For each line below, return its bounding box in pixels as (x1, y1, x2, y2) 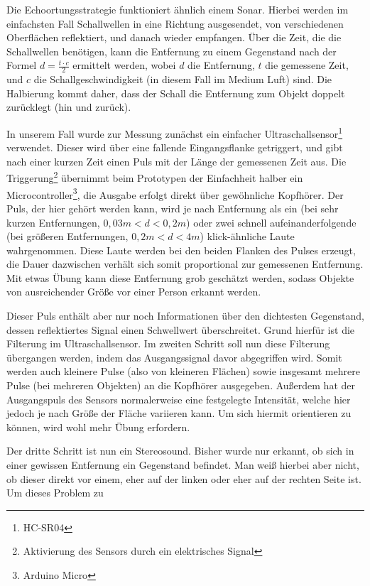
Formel (6, 58, 37, 72)
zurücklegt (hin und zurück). (6, 99, 131, 114)
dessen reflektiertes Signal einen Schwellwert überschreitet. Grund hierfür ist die (6, 322, 355, 337)
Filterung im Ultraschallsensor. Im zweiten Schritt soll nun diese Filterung (6, 336, 330, 351)
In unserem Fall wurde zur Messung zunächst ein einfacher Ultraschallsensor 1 (6, 124, 343, 141)
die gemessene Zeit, (265, 58, 349, 72)
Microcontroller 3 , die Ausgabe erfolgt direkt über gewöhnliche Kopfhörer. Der (6, 185, 344, 202)
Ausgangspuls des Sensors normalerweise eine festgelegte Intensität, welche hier (6, 391, 351, 406)
